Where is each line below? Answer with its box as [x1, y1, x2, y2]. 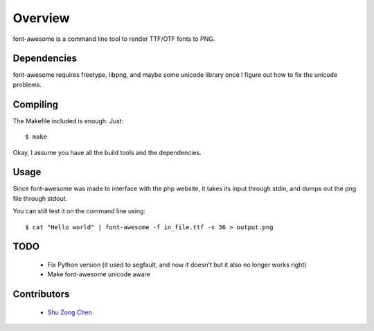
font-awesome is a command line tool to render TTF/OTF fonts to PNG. [12, 35, 215, 43]
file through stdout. [12, 194, 68, 202]
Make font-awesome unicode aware [47, 270, 150, 278]
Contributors [12, 288, 70, 301]
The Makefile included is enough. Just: [12, 116, 124, 125]
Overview [12, 10, 70, 26]
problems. [12, 80, 42, 89]
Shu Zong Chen [47, 308, 93, 316]
